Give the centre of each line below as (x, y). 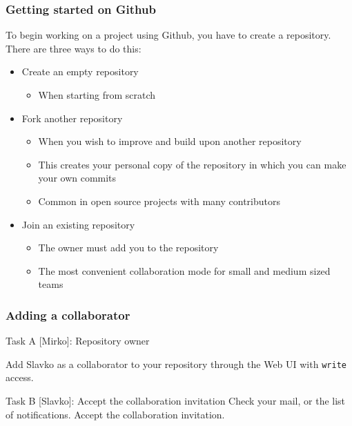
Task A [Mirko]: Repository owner (78, 341)
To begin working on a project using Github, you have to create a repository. (168, 35)
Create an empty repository (80, 71)
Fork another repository (72, 118)
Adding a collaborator (68, 314)
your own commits (77, 178)
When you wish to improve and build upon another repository (170, 141)
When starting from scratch (97, 95)
